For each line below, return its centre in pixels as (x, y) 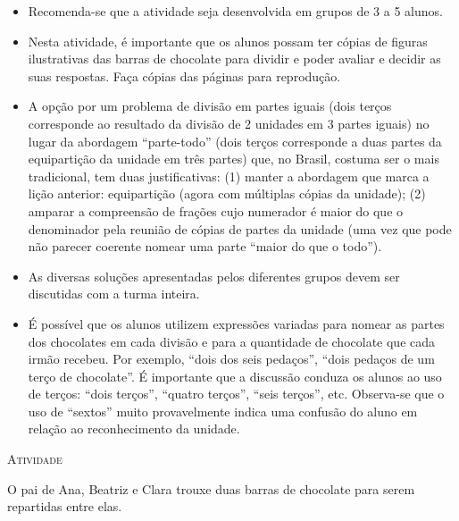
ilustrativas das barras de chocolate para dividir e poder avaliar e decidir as (234, 59)
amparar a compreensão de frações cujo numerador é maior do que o (216, 210)
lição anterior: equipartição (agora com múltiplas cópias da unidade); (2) (227, 193)
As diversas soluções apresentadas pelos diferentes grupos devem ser (214, 276)
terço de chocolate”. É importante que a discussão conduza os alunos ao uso (235, 376)
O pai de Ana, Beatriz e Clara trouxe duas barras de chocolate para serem (211, 488)
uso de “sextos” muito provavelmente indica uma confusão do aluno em (223, 411)
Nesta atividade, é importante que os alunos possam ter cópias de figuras (228, 41)
